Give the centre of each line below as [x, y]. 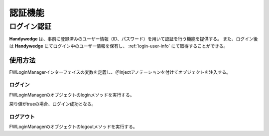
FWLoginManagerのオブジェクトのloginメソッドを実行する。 [72, 95]
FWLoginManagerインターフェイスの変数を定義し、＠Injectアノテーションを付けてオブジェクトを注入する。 [120, 72]
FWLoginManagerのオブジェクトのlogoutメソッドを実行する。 [73, 127]
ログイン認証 [30, 26]
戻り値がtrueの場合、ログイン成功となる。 [53, 104]
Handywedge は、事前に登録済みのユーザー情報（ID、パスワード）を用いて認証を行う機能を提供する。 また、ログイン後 [134, 39]
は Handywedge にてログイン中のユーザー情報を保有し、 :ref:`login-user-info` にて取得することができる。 [119, 46]
